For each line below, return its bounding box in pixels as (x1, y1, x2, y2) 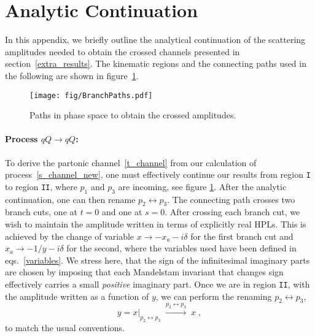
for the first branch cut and (190, 229, 294, 242)
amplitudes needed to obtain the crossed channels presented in (5, 45, 240, 58)
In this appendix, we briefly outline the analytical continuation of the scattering (5, 33, 306, 46)
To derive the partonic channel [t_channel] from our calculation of (5, 156, 257, 169)
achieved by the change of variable (5, 229, 134, 242)
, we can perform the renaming (155, 289, 272, 302)
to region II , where (5, 180, 77, 193)
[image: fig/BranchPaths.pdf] (29, 91, 153, 100)
